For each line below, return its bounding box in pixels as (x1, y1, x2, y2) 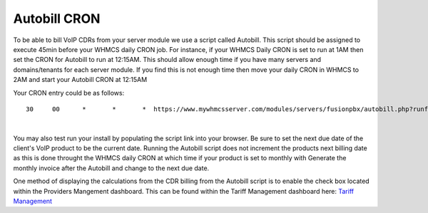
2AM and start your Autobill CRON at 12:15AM (13, 76, 148, 84)
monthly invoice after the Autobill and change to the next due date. (13, 164, 210, 172)
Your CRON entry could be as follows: (13, 88, 125, 97)
